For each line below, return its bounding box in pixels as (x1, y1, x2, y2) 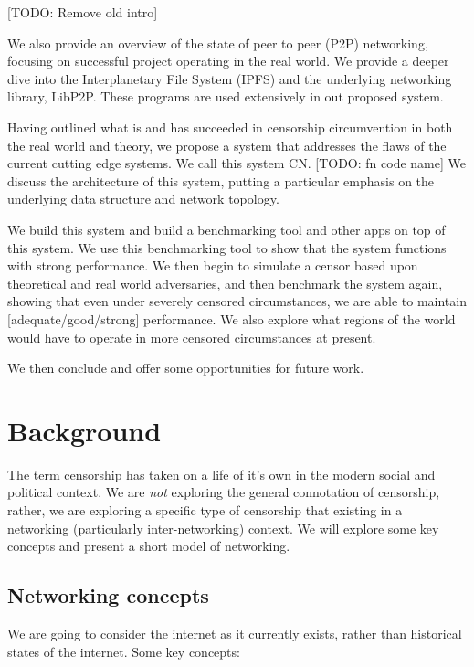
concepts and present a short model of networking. (7, 536, 290, 556)
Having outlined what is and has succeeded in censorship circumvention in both (7, 117, 453, 136)
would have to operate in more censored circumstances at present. (7, 327, 376, 346)
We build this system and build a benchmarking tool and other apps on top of (7, 219, 446, 238)
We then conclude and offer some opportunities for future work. (7, 358, 364, 377)
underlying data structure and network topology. (7, 189, 279, 208)
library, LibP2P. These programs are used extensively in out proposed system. (7, 87, 444, 106)
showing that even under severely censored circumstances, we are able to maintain (7, 291, 467, 311)
